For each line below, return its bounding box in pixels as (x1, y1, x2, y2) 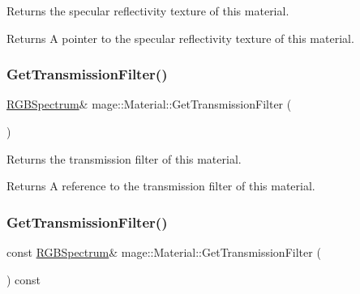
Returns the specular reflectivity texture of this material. (6, 2, 289, 19)
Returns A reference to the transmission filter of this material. (6, 177, 315, 194)
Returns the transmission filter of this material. (6, 150, 242, 167)
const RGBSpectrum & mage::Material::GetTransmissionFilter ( (6, 244, 321, 260)
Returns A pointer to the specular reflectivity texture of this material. (6, 29, 354, 46)
